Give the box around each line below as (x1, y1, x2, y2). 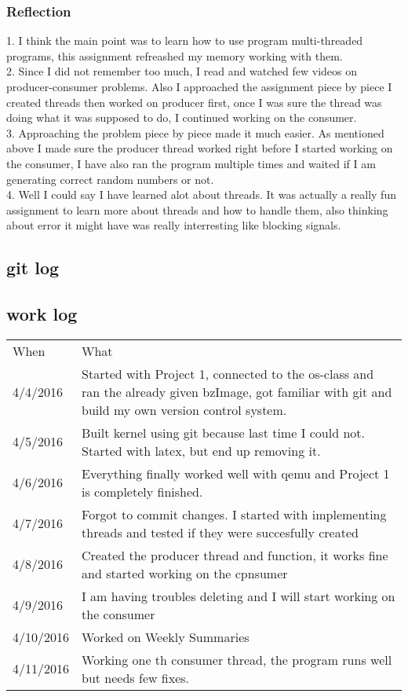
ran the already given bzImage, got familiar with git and (82, 382, 392, 401)
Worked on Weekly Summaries (82, 627, 250, 646)
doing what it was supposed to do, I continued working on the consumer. (6, 109, 357, 126)
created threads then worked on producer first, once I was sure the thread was (6, 94, 382, 110)
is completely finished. (82, 482, 203, 501)
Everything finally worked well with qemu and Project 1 (82, 464, 390, 482)
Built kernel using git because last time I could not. (82, 423, 365, 442)
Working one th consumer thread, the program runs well (82, 650, 392, 669)
